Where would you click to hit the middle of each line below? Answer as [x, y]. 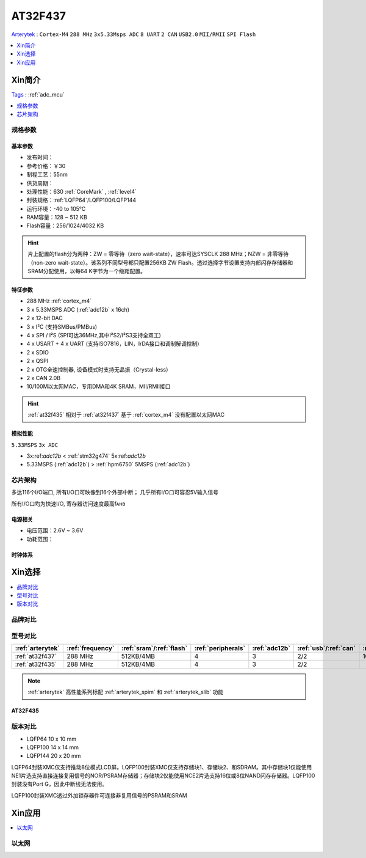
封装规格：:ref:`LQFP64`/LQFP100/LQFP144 [81, 200]
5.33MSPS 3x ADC [34, 445]
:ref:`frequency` [91, 648]
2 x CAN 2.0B [44, 378]
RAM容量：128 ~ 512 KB [57, 218]
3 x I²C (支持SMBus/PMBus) [62, 326]
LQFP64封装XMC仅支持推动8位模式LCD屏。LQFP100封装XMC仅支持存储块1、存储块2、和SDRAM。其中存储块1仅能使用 [162, 767]
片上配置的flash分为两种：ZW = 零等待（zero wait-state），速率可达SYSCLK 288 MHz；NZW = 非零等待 [158, 254]
